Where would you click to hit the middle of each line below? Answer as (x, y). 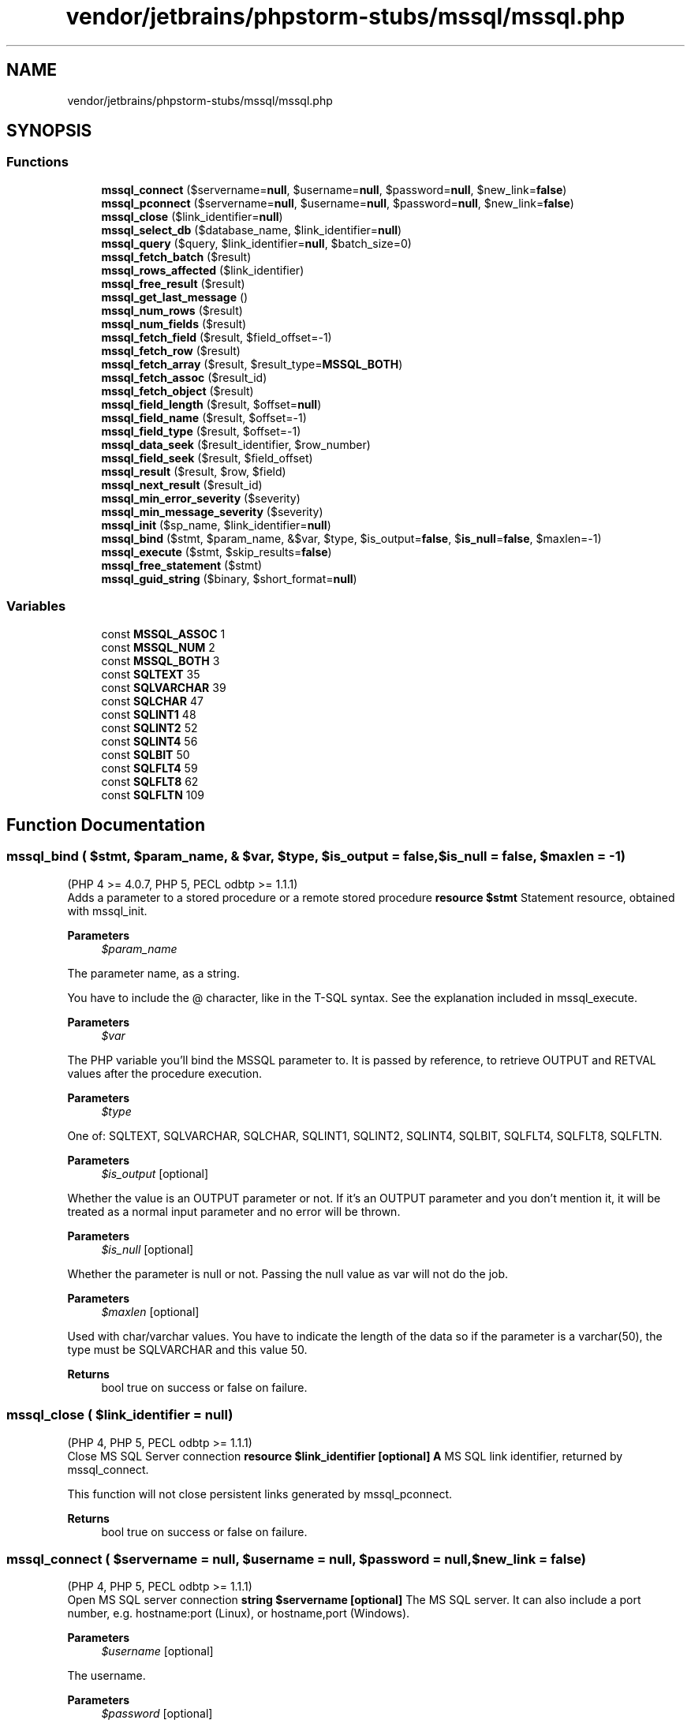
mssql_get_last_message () (175, 297)
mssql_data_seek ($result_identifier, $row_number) (236, 444)
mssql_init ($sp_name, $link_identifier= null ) (216, 525)
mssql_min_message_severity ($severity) (212, 511)
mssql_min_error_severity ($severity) (201, 498)
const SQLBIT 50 (146, 754)
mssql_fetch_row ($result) (171, 350)
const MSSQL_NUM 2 (158, 647)
